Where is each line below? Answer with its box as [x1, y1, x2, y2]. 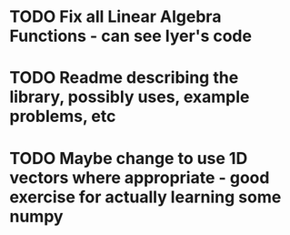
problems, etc [9, 107, 116, 127]
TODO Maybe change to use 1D [9, 148, 248, 169]
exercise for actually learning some [9, 187, 282, 207]
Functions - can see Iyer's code [9, 26, 253, 46]
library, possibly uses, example [9, 87, 250, 107]
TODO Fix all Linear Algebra [9, 6, 222, 27]
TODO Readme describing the [9, 67, 239, 88]
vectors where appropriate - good [9, 167, 270, 188]
